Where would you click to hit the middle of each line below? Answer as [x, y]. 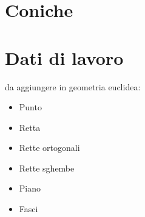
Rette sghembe [47, 168]
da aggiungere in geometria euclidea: [73, 86]
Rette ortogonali [49, 148]
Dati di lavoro [64, 57]
